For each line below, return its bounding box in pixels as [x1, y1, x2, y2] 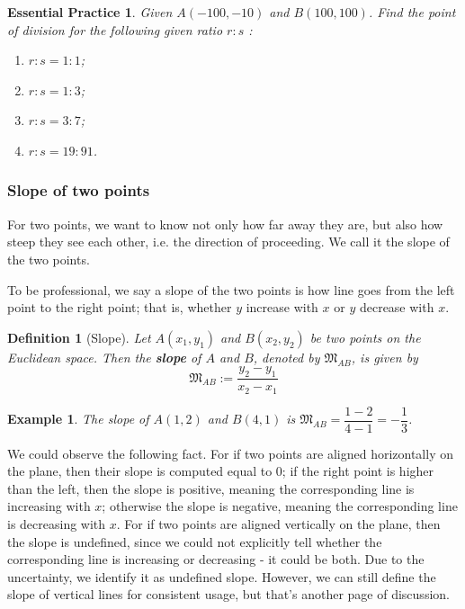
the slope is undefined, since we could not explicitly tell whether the [7, 532, 382, 551]
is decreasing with [7, 515, 106, 533]
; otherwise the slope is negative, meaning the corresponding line [102, 497, 458, 515]
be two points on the [309, 327, 421, 346]
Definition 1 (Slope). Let [7, 327, 151, 346]
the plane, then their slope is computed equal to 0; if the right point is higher [7, 461, 434, 480]
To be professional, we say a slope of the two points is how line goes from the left [7, 280, 455, 299]
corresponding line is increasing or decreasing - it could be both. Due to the [7, 550, 425, 569]
